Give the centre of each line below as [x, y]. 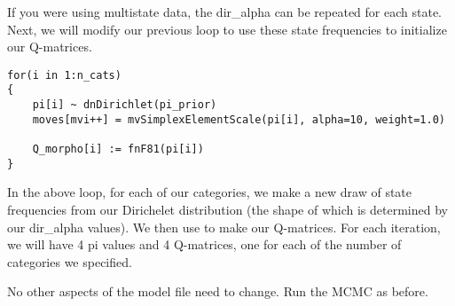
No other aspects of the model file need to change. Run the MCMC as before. [218, 291]
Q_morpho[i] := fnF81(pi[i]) [118, 149]
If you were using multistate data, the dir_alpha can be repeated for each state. [224, 12]
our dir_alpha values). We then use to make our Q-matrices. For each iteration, [224, 227]
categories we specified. [70, 261]
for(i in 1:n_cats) [64, 75]
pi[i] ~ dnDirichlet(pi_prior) [125, 105]
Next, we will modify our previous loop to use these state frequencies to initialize [227, 29]
